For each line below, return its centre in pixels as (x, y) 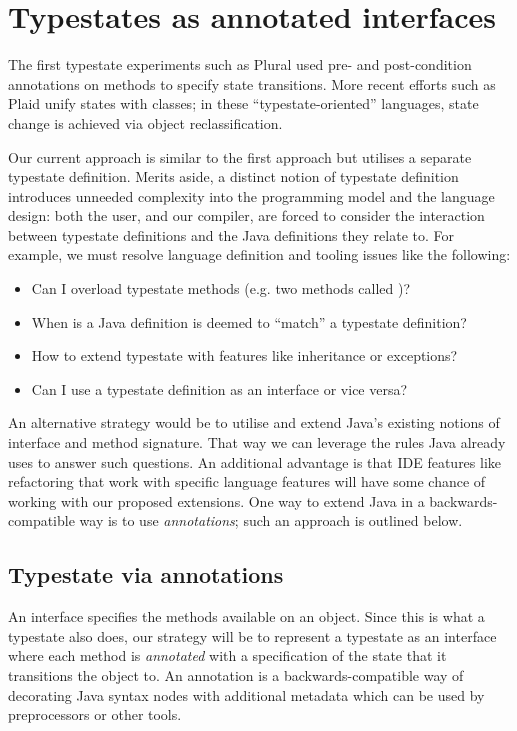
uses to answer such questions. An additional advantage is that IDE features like (255, 461)
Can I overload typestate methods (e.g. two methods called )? (221, 288)
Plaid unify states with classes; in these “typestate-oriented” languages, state (243, 103)
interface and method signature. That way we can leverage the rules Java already (257, 442)
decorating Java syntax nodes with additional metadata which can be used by (246, 694)
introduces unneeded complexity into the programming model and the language (251, 195)
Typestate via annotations (146, 574)
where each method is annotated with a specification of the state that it (227, 655)
